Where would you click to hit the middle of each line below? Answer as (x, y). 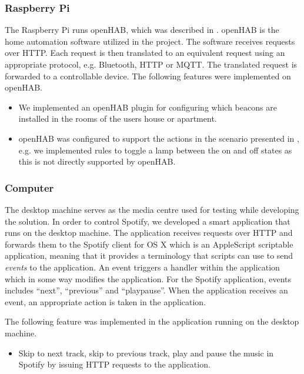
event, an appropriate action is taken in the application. (106, 301)
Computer (29, 187)
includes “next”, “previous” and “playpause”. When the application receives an (146, 290)
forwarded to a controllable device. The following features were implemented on (148, 76)
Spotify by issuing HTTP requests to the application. (114, 364)
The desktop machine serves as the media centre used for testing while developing (152, 209)
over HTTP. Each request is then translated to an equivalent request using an (145, 53)
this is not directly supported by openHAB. (97, 161)
